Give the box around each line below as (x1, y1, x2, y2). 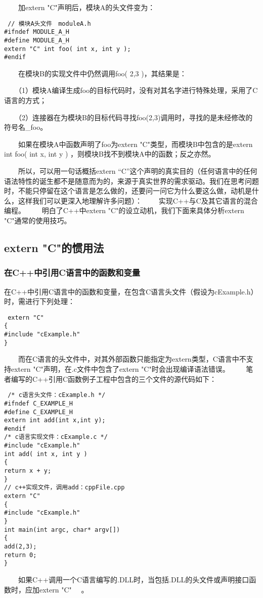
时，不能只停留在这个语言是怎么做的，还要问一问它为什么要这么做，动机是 (4, 185, 252, 196)
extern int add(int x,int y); (4, 417, 106, 424)
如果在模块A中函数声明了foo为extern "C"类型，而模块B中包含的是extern (18, 138, 253, 149)
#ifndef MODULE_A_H (4, 28, 69, 36)
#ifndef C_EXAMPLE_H (4, 400, 73, 407)
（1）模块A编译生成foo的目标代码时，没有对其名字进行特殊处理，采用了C (18, 85, 258, 95)
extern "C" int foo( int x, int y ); (4, 45, 131, 53)
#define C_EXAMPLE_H (4, 408, 73, 416)
